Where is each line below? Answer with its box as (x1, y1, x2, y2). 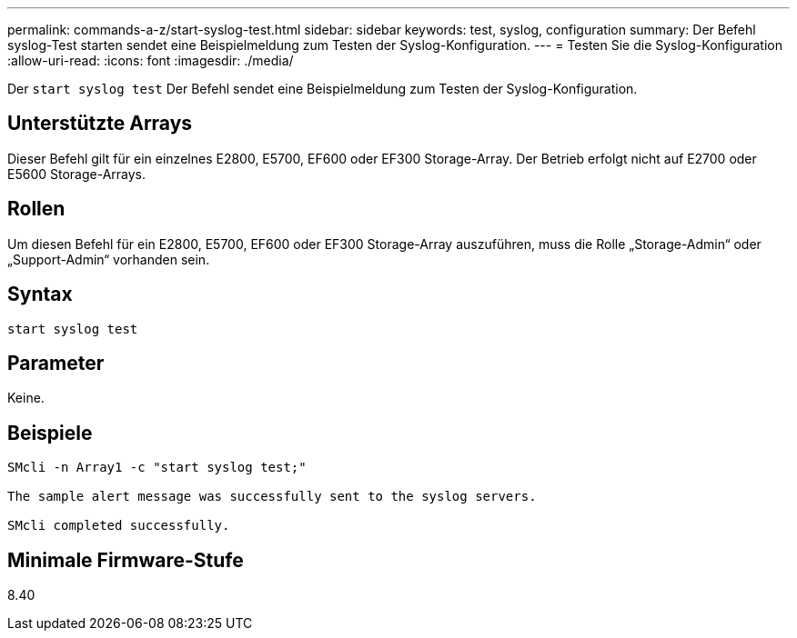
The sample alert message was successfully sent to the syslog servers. (7, 489, 537, 504)
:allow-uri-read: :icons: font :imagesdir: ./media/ (7, 53, 294, 68)
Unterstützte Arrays (7, 112, 193, 135)
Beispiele (7, 421, 93, 444)
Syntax (7, 283, 73, 306)
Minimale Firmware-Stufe (7, 548, 244, 572)
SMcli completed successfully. (7, 518, 230, 533)
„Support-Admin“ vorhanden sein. (7, 251, 210, 267)
